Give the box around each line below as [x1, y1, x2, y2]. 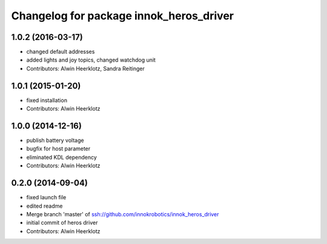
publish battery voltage [26, 136, 84, 144]
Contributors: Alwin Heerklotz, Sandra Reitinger [26, 65, 145, 72]
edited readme [26, 202, 63, 210]
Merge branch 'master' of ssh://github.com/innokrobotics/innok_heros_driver [26, 210, 219, 217]
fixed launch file [26, 194, 67, 201]
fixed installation [26, 97, 68, 104]
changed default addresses [26, 48, 95, 56]
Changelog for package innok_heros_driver [11, 9, 234, 22]
